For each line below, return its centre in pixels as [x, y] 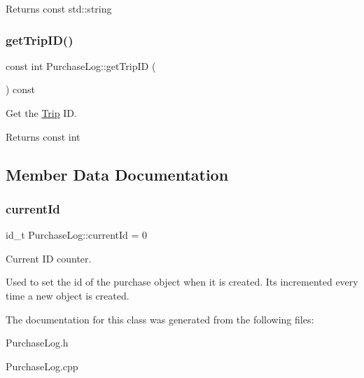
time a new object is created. [68, 295]
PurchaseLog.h [37, 343]
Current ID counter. [49, 258]
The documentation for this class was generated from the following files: [160, 319]
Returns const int [43, 136]
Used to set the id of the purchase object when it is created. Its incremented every [182, 282]
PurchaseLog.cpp [42, 366]
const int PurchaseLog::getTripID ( [81, 65]
